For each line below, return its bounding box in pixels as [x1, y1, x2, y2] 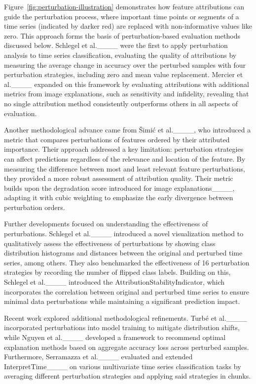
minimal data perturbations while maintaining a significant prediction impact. [4, 296, 240, 306]
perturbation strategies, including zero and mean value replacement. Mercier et [4, 69, 243, 80]
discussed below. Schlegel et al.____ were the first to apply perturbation [4, 40, 228, 50]
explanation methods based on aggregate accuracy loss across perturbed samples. [4, 341, 249, 352]
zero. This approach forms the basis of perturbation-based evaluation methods [4, 30, 241, 41]
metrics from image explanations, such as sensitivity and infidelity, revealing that [4, 88, 249, 99]
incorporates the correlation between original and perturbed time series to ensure [4, 286, 249, 297]
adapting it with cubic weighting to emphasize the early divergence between [4, 192, 233, 203]
